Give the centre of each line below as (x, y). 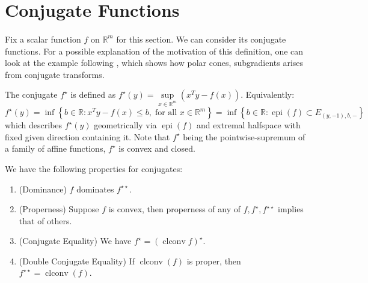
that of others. (45, 220)
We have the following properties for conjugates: (94, 168)
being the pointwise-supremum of (244, 136)
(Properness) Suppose (59, 209)
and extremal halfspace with (248, 125)
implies (291, 209)
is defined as (93, 94)
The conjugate (31, 94)
